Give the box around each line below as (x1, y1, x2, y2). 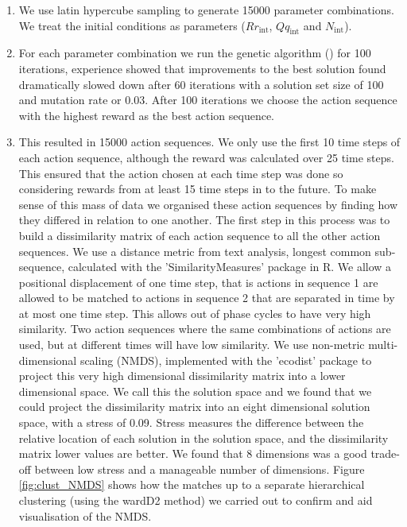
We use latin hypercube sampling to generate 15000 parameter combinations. (18, 2, 394, 17)
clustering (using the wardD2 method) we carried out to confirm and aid (18, 492, 373, 509)
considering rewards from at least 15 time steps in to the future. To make (18, 180, 377, 197)
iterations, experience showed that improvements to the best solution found (18, 60, 386, 76)
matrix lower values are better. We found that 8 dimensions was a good (18, 445, 367, 462)
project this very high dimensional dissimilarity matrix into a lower (18, 367, 346, 384)
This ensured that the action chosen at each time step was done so (18, 165, 343, 181)
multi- (368, 336, 398, 353)
